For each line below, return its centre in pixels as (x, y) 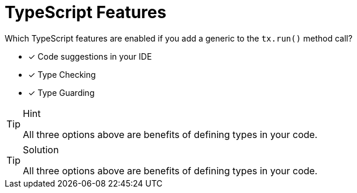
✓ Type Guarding (61, 92)
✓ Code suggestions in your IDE (90, 56)
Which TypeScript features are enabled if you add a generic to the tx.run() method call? (179, 38)
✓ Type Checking (62, 74)
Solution (41, 149)
